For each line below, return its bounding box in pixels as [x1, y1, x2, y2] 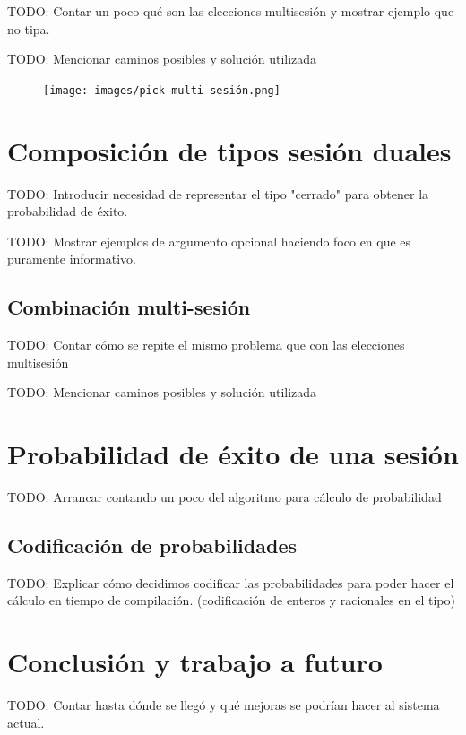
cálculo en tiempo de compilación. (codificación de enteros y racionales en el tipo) [7, 591, 455, 610]
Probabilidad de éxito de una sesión [7, 436, 459, 472]
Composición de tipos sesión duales [7, 132, 452, 169]
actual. [7, 713, 45, 731]
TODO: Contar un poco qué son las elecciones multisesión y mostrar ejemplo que [7, 2, 454, 20]
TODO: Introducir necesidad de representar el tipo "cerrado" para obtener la [7, 184, 429, 203]
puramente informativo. [7, 249, 136, 268]
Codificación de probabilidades [7, 532, 297, 559]
